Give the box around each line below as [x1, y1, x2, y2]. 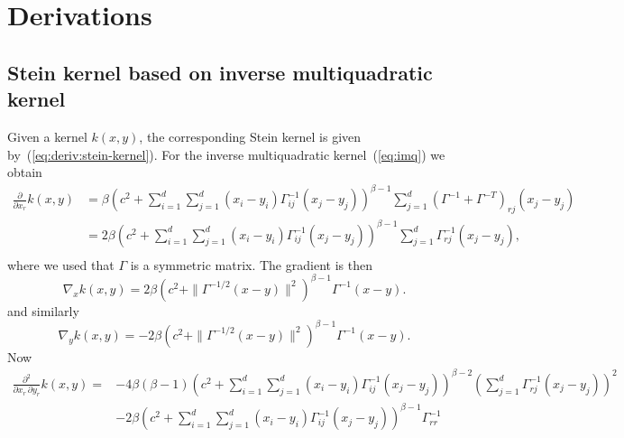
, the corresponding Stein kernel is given [139, 126, 362, 145]
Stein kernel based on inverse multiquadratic [7, 58, 433, 86]
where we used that [7, 255, 115, 274]
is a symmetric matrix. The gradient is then [130, 255, 372, 274]
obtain [7, 163, 42, 182]
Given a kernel [7, 126, 87, 145]
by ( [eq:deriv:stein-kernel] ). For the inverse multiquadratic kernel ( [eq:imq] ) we [7, 144, 445, 163]
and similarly [7, 301, 79, 320]
